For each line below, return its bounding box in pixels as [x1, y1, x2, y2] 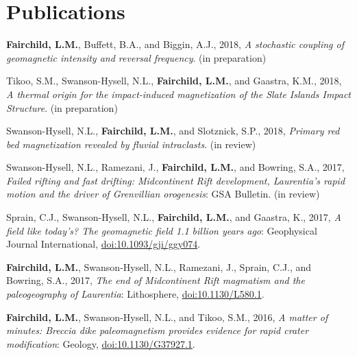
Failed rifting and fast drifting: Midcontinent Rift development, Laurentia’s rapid [6, 173, 345, 187]
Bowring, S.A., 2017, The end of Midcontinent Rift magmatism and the [6, 273, 305, 287]
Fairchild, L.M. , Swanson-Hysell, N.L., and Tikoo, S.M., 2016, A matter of [6, 309, 328, 324]
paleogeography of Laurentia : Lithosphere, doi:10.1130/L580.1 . [6, 287, 264, 301]
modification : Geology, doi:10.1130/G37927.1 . [6, 336, 195, 351]
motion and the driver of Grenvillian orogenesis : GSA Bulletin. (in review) [6, 187, 320, 201]
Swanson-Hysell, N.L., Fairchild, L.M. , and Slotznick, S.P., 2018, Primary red [6, 123, 340, 138]
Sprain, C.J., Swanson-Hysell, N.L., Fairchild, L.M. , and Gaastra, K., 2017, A [6, 210, 341, 224]
